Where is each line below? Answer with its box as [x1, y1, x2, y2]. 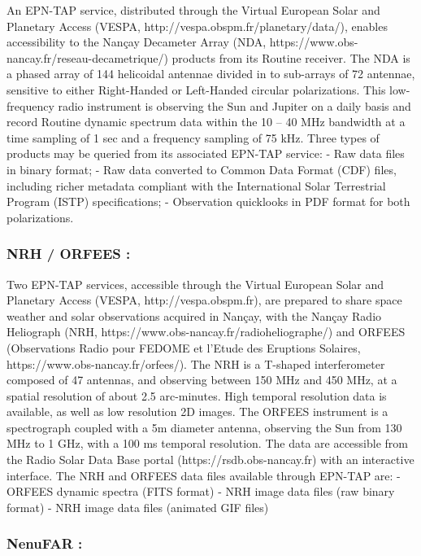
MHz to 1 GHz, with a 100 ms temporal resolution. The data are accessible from [7, 435, 409, 452]
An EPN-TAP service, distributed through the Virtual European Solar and [7, 2, 380, 18]
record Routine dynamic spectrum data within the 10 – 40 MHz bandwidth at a [7, 113, 406, 130]
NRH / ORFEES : [7, 243, 131, 264]
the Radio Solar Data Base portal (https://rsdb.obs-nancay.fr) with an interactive [7, 451, 414, 468]
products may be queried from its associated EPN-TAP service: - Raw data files [7, 145, 405, 162]
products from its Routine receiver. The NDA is [171, 49, 410, 66]
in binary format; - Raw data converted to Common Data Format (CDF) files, [7, 160, 397, 177]
